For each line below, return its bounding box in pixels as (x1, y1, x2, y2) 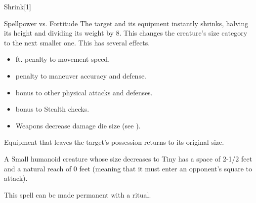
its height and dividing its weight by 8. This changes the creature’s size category (4, 28, 248, 38)
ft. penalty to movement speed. (15, 54, 110, 64)
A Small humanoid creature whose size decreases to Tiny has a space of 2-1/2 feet (4, 153, 253, 163)
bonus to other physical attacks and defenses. (15, 87, 153, 97)
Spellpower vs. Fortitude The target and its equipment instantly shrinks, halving (4, 18, 249, 28)
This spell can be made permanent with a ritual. (4, 189, 151, 200)
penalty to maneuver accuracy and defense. (15, 70, 147, 81)
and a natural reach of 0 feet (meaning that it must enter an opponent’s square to (4, 163, 253, 173)
